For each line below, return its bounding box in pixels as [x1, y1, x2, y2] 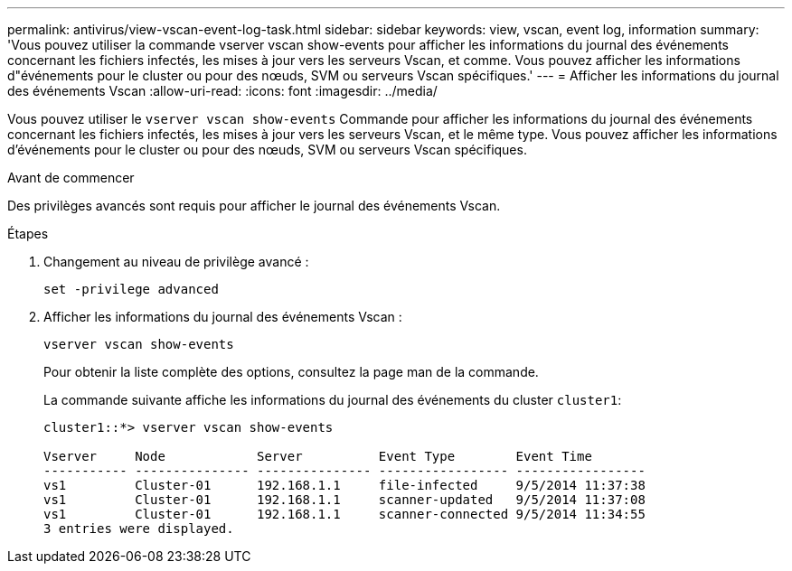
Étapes [7, 226, 49, 241]
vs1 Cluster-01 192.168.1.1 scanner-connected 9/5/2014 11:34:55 [43, 507, 646, 521]
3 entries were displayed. [43, 521, 234, 536]
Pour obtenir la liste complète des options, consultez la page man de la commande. [43, 364, 539, 379]
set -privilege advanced [43, 282, 219, 296]
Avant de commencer [7, 170, 135, 185]
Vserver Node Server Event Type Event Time [43, 449, 592, 463]
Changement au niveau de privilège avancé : [43, 254, 309, 269]
